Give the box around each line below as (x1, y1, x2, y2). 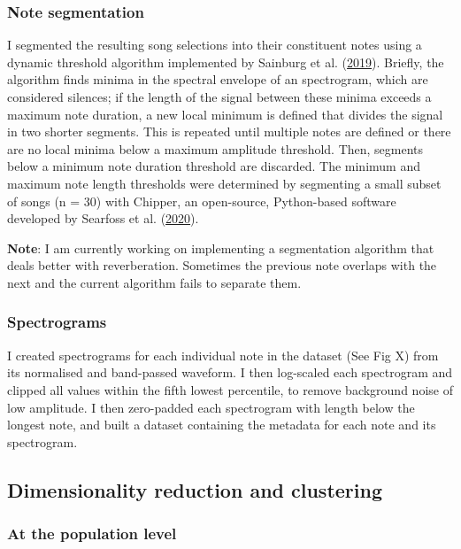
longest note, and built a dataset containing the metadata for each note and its (7, 415, 436, 434)
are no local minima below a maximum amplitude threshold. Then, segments (7, 139, 424, 158)
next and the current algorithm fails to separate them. (7, 273, 302, 291)
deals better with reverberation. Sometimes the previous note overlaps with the (7, 256, 437, 274)
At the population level (7, 522, 177, 545)
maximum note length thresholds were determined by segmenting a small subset (7, 174, 442, 192)
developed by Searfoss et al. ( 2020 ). (7, 209, 199, 228)
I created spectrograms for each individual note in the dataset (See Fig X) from (7, 345, 439, 364)
